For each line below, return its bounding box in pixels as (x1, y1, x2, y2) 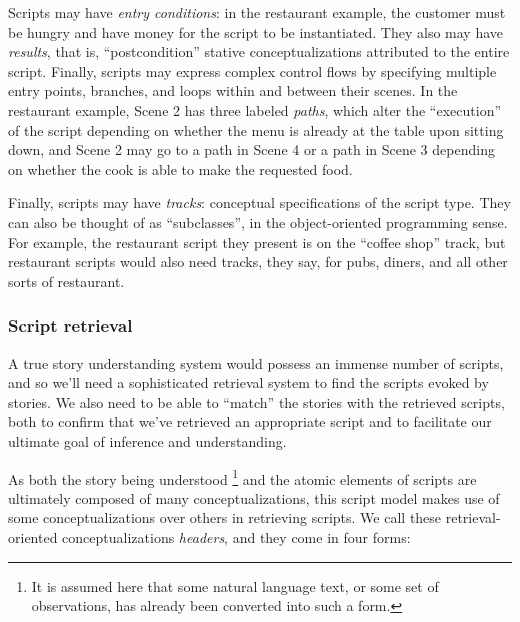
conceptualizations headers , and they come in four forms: (62, 526, 411, 547)
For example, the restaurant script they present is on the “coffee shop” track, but (8, 231, 506, 252)
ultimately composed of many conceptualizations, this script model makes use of (8, 487, 500, 508)
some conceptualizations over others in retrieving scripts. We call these (8, 507, 442, 528)
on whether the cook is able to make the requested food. (8, 158, 353, 179)
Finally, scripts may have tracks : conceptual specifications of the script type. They (8, 192, 511, 213)
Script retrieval (8, 313, 133, 338)
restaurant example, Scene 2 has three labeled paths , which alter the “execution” (8, 99, 502, 120)
